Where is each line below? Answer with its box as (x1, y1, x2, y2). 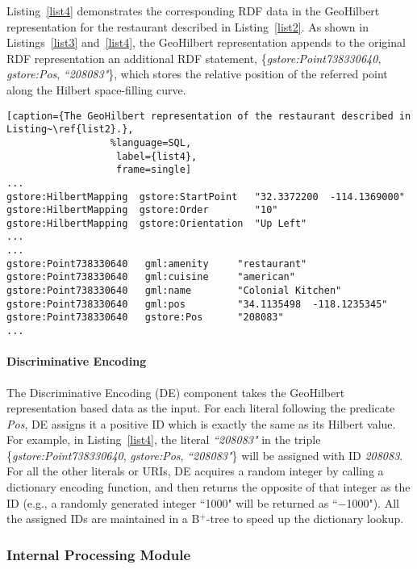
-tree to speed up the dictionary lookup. (206, 510, 404, 527)
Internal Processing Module (6, 544, 191, 564)
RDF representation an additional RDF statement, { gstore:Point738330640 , (6, 49, 382, 66)
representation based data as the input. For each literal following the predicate (6, 400, 395, 416)
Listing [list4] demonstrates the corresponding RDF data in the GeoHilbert (6, 2, 380, 19)
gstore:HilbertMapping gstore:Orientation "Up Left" (6, 217, 307, 229)
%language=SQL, (110, 136, 192, 149)
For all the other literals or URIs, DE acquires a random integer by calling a (6, 462, 384, 479)
